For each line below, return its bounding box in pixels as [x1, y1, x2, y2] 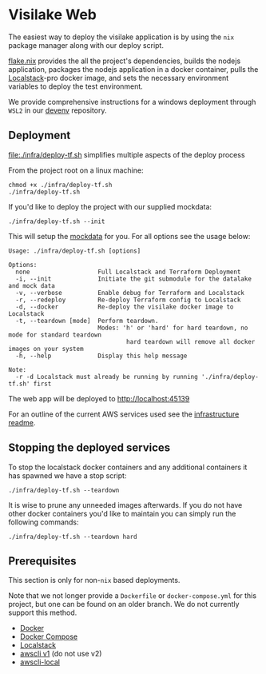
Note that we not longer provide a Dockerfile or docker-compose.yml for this [8, 591, 257, 600]
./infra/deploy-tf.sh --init [8, 217, 105, 225]
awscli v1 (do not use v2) [19, 649, 102, 659]
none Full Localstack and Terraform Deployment [15, 268, 241, 276]
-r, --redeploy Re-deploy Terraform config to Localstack [15, 296, 241, 304]
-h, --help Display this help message [15, 352, 188, 360]
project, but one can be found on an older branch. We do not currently [8, 600, 240, 609]
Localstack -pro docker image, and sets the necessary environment [8, 73, 229, 82]
